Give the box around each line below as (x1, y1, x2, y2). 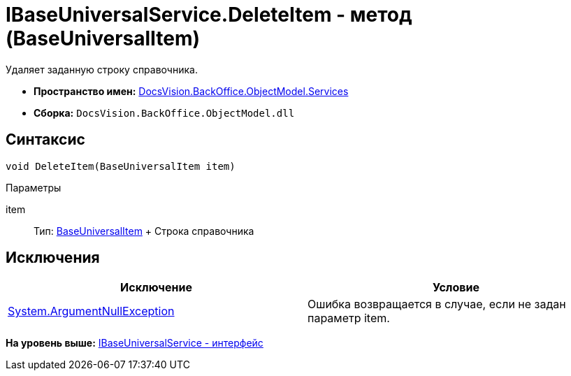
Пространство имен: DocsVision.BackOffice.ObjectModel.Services (34, 85, 349, 97)
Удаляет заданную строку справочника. (6, 63, 198, 75)
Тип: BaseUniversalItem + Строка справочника (34, 224, 254, 237)
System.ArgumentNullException (8, 304, 175, 319)
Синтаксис (6, 131, 85, 149)
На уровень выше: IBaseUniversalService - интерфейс (6, 337, 263, 349)
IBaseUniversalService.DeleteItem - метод (6, 3, 412, 27)
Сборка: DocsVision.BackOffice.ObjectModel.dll (34, 106, 295, 119)
